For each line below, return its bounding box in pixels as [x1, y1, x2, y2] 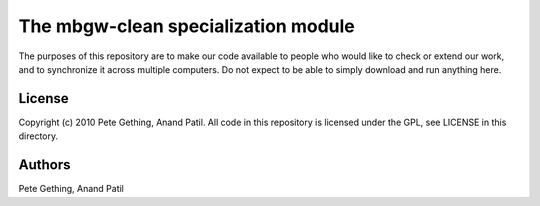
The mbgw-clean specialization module [18, 15, 355, 37]
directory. [18, 130, 59, 142]
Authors [18, 156, 71, 174]
